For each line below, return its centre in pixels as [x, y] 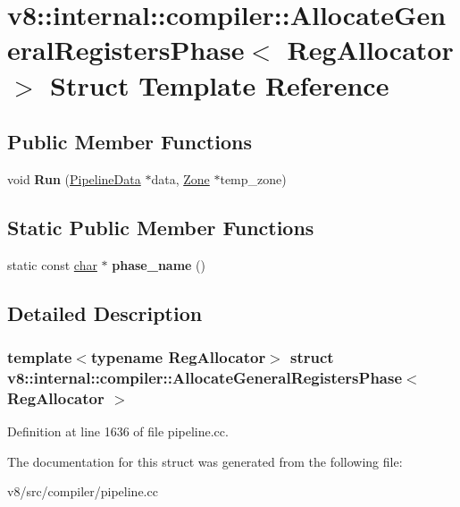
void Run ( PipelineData [74, 178]
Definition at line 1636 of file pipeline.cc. [118, 431]
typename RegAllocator [178, 357]
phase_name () [159, 264]
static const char [52, 264]
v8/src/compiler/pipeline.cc [83, 491]
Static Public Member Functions [161, 227]
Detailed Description [105, 313]
